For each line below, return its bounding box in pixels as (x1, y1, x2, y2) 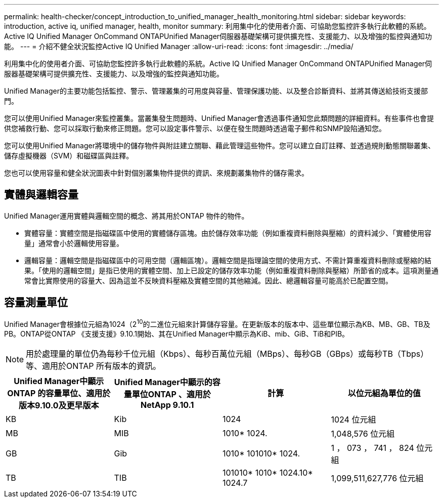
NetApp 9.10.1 (141, 400, 194, 410)
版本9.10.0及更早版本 (18, 400, 99, 411)
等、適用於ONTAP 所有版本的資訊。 (26, 361, 161, 371)
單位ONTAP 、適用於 (131, 389, 211, 400)
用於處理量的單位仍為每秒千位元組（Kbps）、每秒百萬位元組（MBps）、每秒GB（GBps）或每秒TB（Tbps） (26, 349, 429, 359)
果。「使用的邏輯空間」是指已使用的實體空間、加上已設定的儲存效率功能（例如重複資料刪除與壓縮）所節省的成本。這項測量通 (24, 266, 438, 275)
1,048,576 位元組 (331, 429, 395, 439)
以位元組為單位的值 (347, 388, 421, 399)
